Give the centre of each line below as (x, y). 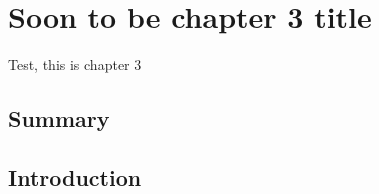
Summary (59, 118)
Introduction (75, 176)
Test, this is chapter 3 (75, 64)
